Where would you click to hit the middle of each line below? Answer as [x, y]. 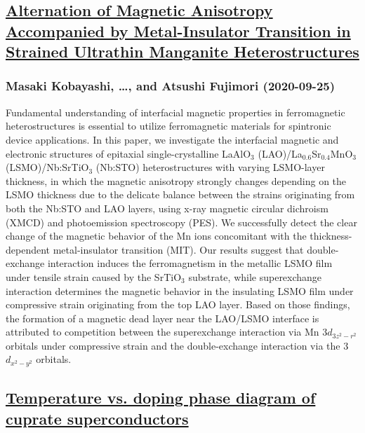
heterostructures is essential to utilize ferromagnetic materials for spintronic [168, 126]
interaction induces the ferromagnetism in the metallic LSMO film [190, 263]
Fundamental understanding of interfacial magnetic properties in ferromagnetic [175, 112]
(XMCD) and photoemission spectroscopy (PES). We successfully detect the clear [181, 222]
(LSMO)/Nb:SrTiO [47, 167]
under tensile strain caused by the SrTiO [94, 276]
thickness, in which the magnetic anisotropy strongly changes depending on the [176, 180]
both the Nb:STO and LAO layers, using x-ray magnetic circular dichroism [167, 208]
